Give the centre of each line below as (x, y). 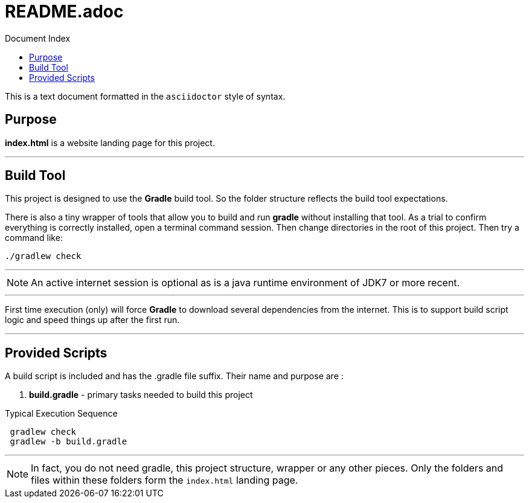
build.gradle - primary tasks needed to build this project (141, 395)
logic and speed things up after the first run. (92, 320)
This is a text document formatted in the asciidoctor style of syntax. (145, 96)
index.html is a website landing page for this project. (110, 143)
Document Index (38, 38)
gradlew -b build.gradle (69, 442)
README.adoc (64, 11)
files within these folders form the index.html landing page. (165, 480)
